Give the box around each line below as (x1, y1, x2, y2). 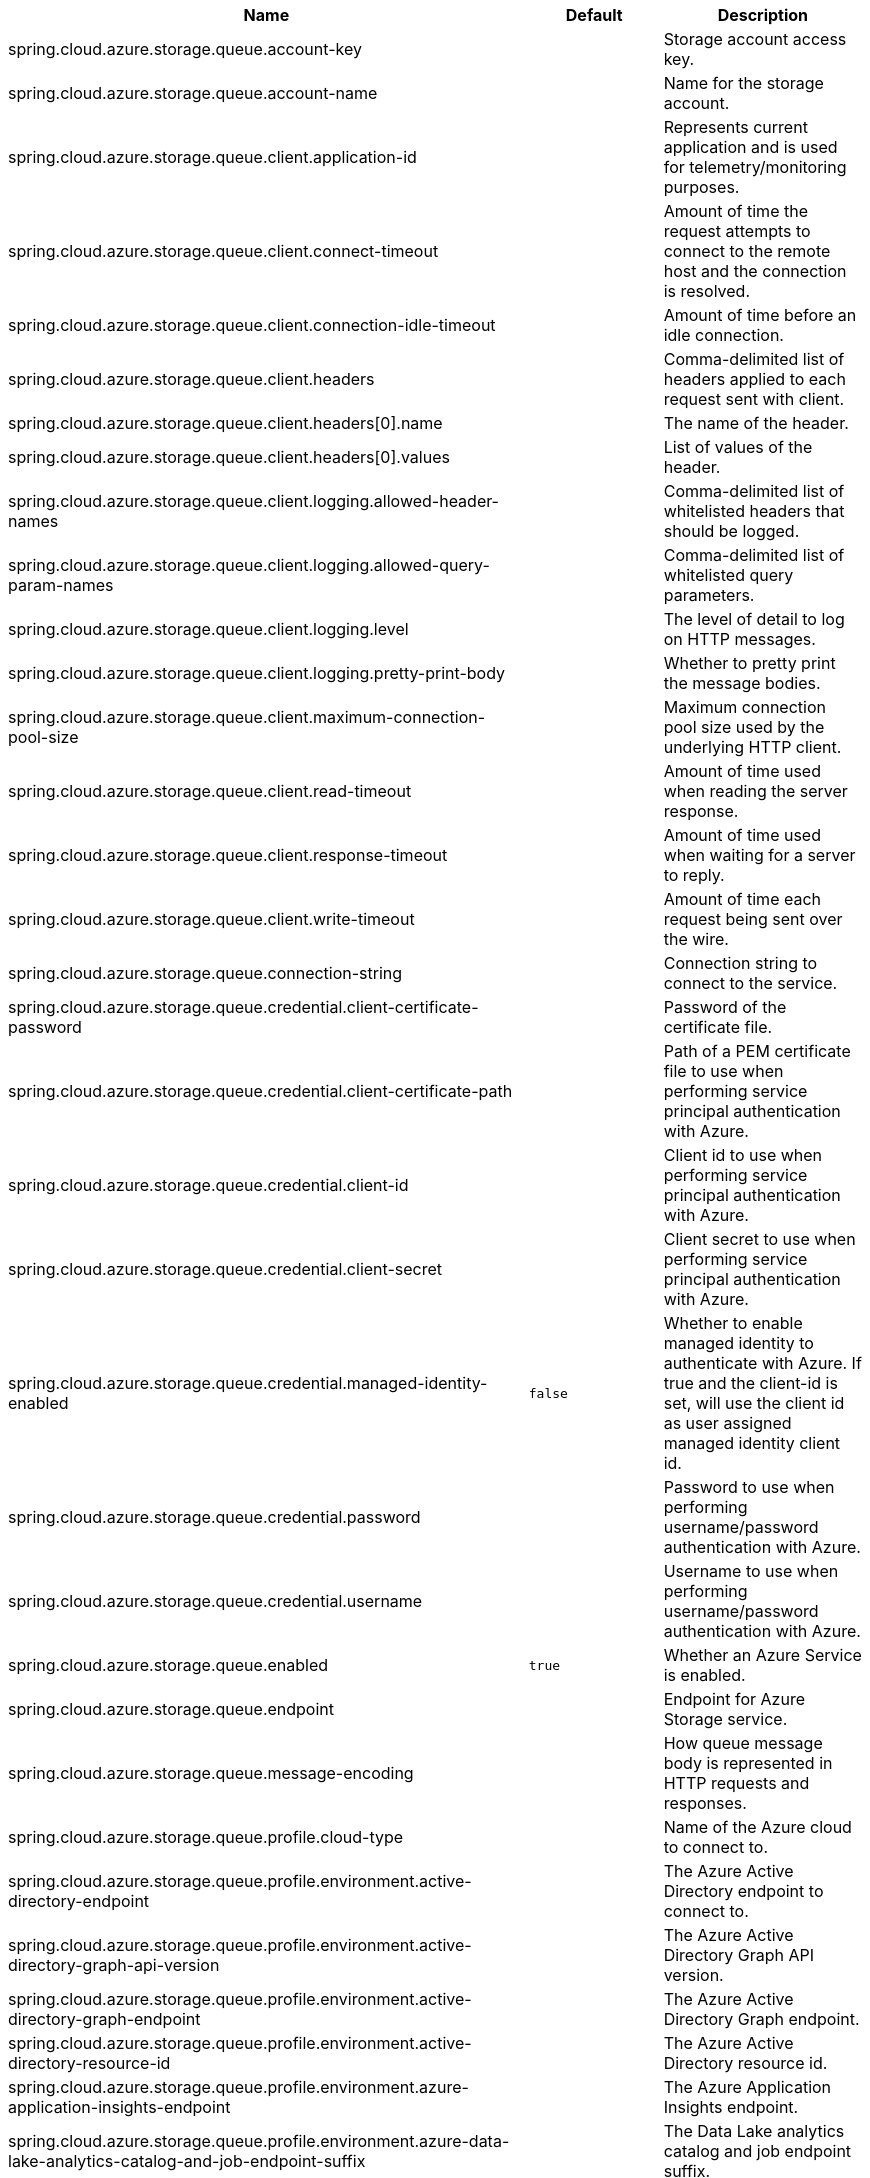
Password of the (663, 997, 787, 1017)
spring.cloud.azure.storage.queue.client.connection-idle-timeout (8, 315, 496, 335)
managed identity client (663, 1433, 841, 1453)
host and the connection (663, 261, 847, 281)
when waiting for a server (663, 845, 856, 865)
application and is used (663, 137, 838, 157)
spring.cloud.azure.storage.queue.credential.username (8, 1591, 423, 1611)
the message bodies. (663, 673, 821, 693)
